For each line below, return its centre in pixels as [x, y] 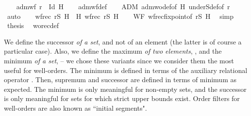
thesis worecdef [33, 25]
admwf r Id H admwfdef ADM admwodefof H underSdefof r [123, 6]
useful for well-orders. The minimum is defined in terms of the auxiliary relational [126, 70]
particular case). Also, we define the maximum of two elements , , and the [113, 51]
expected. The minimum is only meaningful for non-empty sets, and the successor [125, 89]
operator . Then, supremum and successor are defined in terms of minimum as [120, 80]
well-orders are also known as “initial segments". [75, 108]
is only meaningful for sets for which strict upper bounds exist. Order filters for [122, 98]
